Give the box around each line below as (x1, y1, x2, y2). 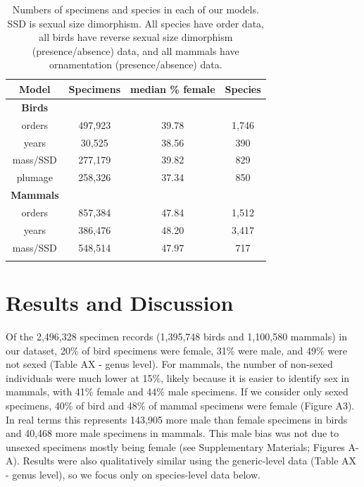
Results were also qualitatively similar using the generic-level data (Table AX (23, 453, 357, 468)
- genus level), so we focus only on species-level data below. (6, 467, 261, 481)
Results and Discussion (6, 288, 234, 317)
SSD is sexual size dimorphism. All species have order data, (7, 16, 264, 30)
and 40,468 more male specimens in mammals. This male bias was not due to (6, 426, 339, 440)
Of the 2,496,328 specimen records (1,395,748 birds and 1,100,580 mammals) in (6, 329, 347, 344)
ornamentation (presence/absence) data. (49, 57, 222, 72)
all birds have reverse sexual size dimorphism (39, 30, 233, 44)
